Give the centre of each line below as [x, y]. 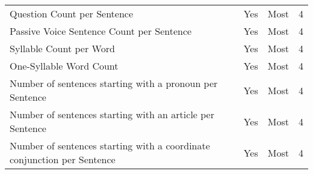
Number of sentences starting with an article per [112, 114]
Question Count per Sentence [72, 13]
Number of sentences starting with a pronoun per [114, 83]
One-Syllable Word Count [64, 66]
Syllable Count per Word [62, 48]
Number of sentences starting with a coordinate [110, 145]
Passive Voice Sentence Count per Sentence [101, 31]
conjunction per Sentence [63, 159]
